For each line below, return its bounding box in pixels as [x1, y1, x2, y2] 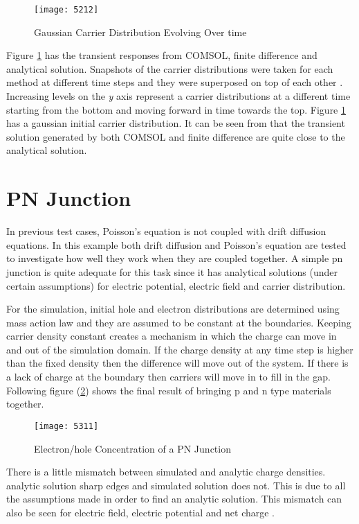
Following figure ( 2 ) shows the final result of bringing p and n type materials [6, 383, 331, 397]
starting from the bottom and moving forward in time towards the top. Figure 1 [6, 102, 346, 116]
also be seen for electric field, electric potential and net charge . [6, 505, 275, 519]
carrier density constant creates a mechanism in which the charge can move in [6, 329, 337, 343]
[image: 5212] [34, 5, 99, 15]
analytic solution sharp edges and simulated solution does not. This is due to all [6, 478, 346, 492]
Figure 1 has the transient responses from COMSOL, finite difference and [6, 48, 317, 62]
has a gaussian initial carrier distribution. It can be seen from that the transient [6, 116, 345, 130]
